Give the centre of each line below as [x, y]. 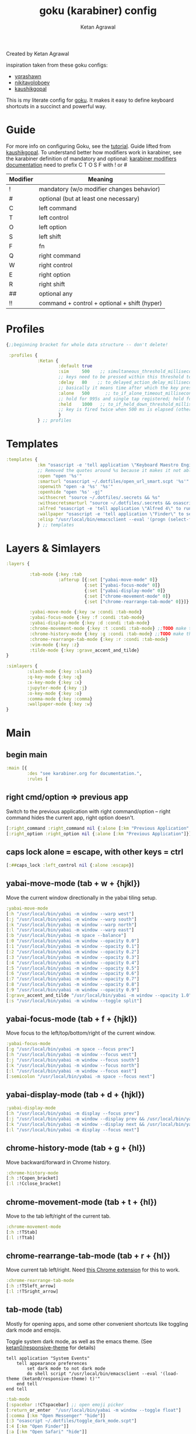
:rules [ [38, 779]
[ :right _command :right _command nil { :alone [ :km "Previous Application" [98, 828]
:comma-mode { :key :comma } [60, 699]
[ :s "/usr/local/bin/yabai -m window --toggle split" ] [74, 1001]
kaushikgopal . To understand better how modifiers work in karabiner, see [94, 152]
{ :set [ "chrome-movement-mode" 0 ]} [127, 596]
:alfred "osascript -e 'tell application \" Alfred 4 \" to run [114, 508]
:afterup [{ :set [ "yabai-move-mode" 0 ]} [108, 580]
